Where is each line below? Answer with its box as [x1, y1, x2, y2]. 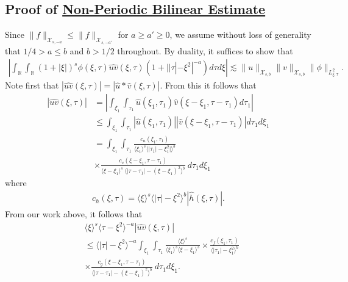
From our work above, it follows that [5, 208, 143, 220]
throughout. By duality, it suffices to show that [117, 44, 293, 57]
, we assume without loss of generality [169, 28, 311, 41]
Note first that [5, 79, 59, 92]
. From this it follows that [160, 79, 257, 92]
